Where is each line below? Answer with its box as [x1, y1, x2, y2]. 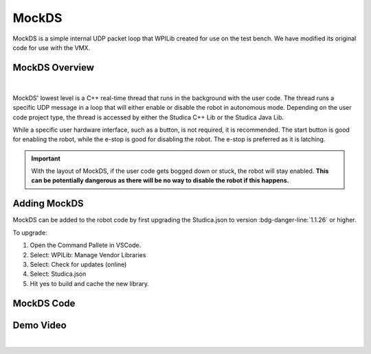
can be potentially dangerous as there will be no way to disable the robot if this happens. [31, 176, 290, 185]
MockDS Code [12, 297, 76, 309]
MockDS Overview [12, 62, 95, 73]
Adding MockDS [12, 198, 84, 209]
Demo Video [12, 319, 67, 331]
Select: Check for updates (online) [30, 260, 127, 268]
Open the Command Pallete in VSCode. [30, 241, 142, 250]
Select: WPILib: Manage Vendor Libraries [30, 250, 146, 259]
